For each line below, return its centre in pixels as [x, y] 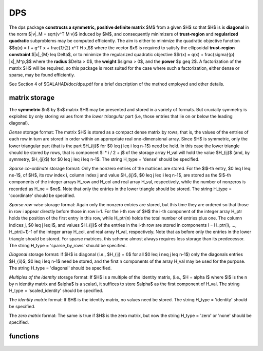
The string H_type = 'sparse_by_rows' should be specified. [68, 245]
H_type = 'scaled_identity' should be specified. [56, 291]
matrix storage [32, 98]
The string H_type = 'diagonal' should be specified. [60, 268]
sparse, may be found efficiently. [42, 75]
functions [24, 336]
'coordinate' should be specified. [42, 195]
